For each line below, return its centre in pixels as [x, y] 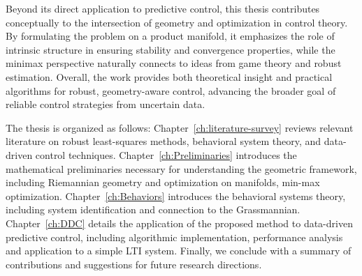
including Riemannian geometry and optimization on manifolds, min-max [163, 182]
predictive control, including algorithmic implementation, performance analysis [174, 237]
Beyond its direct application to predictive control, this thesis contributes [163, 8]
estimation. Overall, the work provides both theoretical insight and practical [169, 76]
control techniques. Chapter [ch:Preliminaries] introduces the [166, 154]
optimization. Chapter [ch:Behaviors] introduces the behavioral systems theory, [176, 195]
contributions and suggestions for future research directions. [134, 264]
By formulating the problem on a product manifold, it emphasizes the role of [170, 36]
